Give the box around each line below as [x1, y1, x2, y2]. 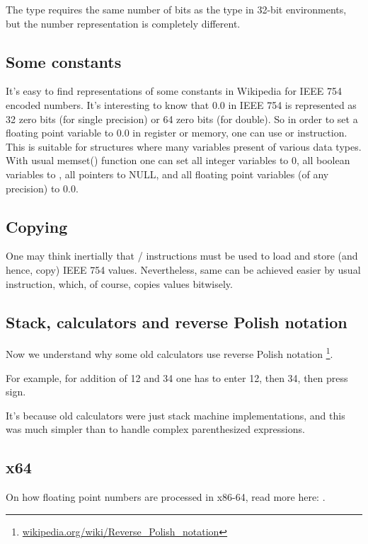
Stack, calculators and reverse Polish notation [6, 311, 347, 332]
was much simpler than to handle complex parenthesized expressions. [6, 422, 305, 436]
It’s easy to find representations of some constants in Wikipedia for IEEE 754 [6, 83, 342, 98]
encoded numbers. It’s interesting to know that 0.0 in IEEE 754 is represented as [6, 97, 357, 112]
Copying [6, 215, 68, 237]
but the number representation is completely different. [6, 16, 241, 30]
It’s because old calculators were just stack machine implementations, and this [6, 407, 345, 422]
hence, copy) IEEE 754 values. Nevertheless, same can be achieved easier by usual [6, 262, 361, 277]
